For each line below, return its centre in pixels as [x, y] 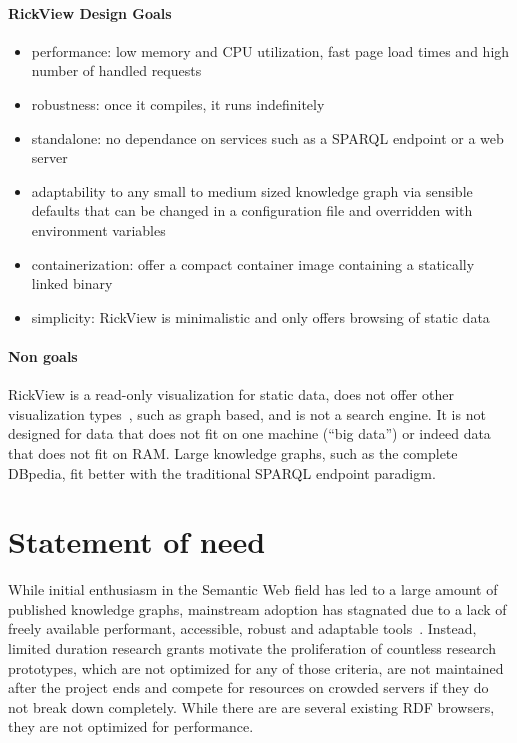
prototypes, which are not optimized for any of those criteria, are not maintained [256, 667]
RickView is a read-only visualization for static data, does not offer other [231, 394]
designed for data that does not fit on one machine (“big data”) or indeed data [249, 433]
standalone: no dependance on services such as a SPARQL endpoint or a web [267, 137]
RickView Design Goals [90, 12]
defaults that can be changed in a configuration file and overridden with [252, 210]
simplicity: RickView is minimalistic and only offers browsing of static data [260, 316]
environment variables [98, 229]
